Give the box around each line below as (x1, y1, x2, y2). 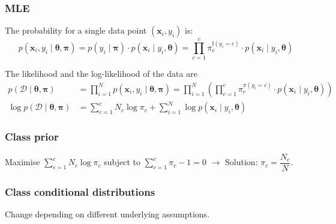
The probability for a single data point (5, 24, 147, 37)
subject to (104, 156, 140, 168)
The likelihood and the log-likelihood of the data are (5, 67, 197, 80)
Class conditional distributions (5, 184, 155, 199)
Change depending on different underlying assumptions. (5, 208, 210, 220)
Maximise (5, 156, 40, 168)
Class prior (5, 129, 59, 144)
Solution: (225, 156, 258, 168)
